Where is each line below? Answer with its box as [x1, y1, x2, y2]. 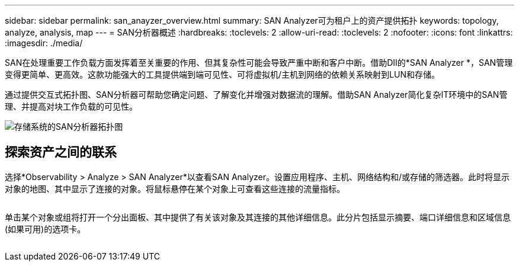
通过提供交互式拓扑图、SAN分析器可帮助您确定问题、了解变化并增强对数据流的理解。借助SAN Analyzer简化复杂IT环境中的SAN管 [5, 89, 508, 100]
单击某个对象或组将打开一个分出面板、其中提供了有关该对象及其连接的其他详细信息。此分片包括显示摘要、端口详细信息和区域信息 [5, 211, 511, 222]
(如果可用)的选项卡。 [5, 223, 86, 234]
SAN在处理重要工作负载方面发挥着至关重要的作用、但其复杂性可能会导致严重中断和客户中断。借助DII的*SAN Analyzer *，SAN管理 [5, 57, 513, 68]
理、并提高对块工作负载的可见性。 [5, 101, 137, 111]
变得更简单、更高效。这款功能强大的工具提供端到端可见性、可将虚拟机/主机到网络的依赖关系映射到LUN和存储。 [5, 69, 440, 79]
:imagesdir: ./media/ [5, 38, 83, 48]
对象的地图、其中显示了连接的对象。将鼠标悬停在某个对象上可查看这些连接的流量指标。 [5, 183, 345, 194]
